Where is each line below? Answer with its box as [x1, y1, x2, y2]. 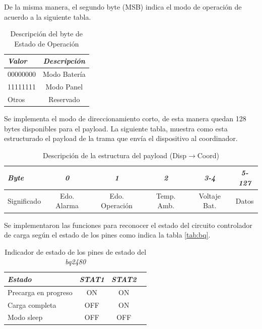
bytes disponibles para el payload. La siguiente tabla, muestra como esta [4, 123, 228, 133]
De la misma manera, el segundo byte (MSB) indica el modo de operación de [4, 2, 242, 12]
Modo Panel [45, 81, 83, 92]
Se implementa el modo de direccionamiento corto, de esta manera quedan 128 [4, 113, 246, 123]
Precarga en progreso [8, 287, 73, 297]
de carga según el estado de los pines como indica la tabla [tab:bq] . [4, 229, 211, 240]
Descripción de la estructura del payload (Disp [43, 150, 187, 160]
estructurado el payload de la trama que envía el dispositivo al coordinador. [4, 133, 238, 144]
